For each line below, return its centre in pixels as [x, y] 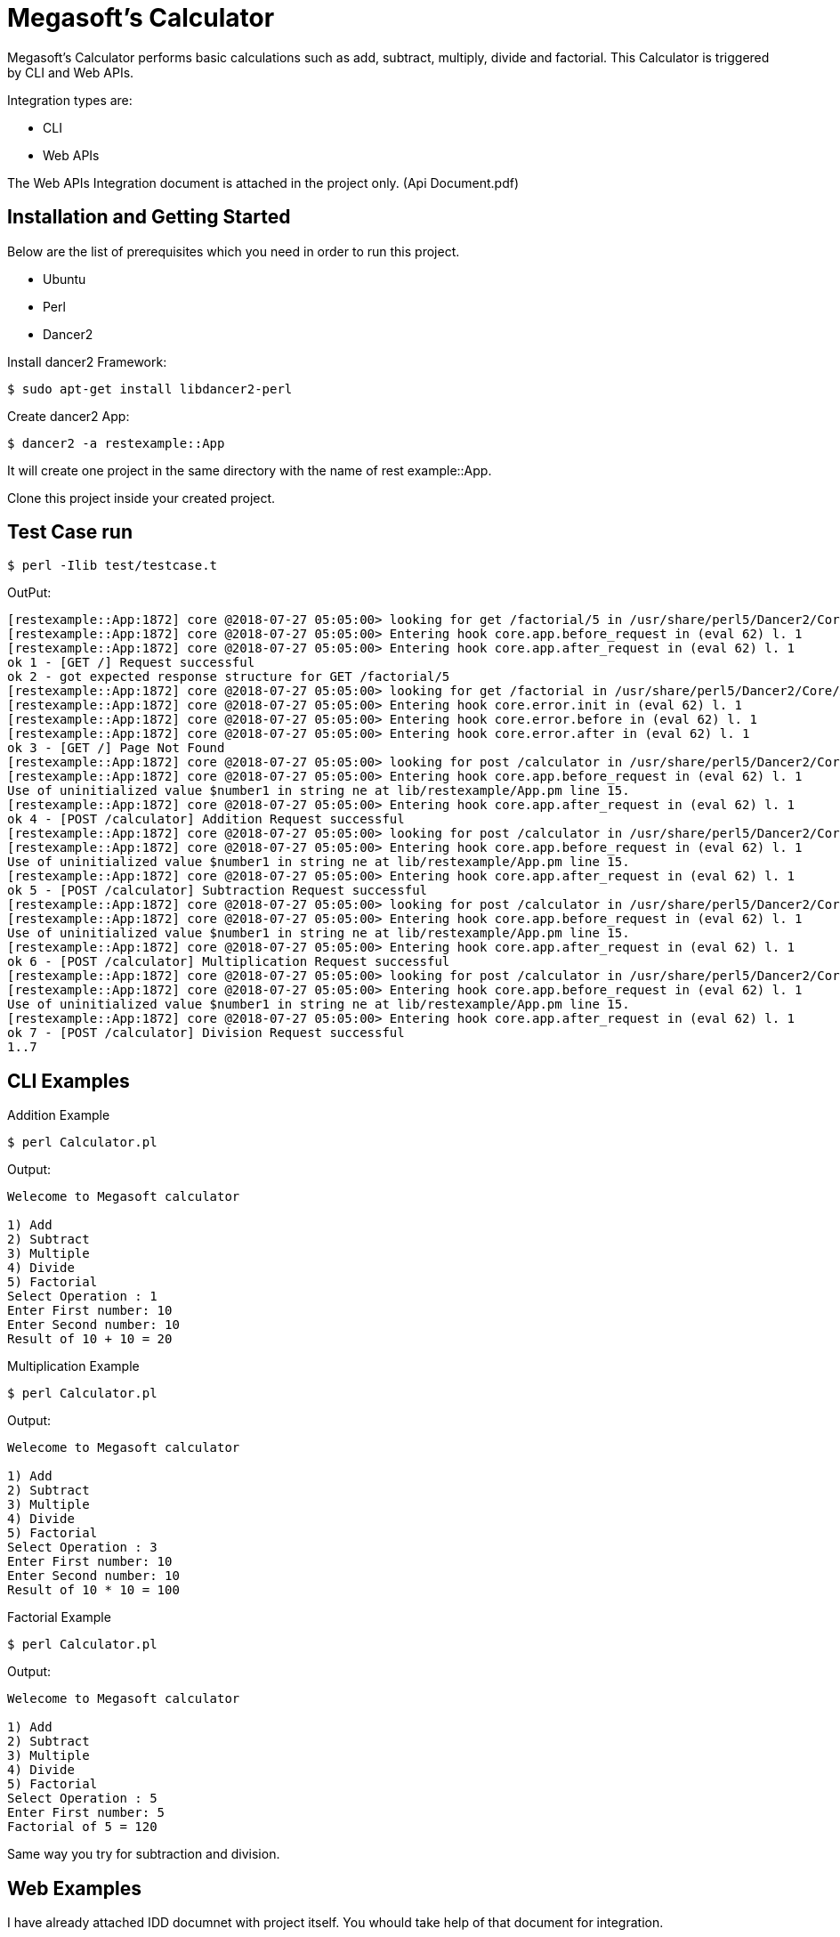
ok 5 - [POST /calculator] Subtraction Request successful [218, 891]
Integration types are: [70, 100]
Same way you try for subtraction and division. [144, 1854]
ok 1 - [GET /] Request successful [131, 663]
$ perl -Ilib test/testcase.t [113, 566]
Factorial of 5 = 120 [82, 1827]
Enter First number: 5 [86, 1813]
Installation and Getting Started [149, 217]
